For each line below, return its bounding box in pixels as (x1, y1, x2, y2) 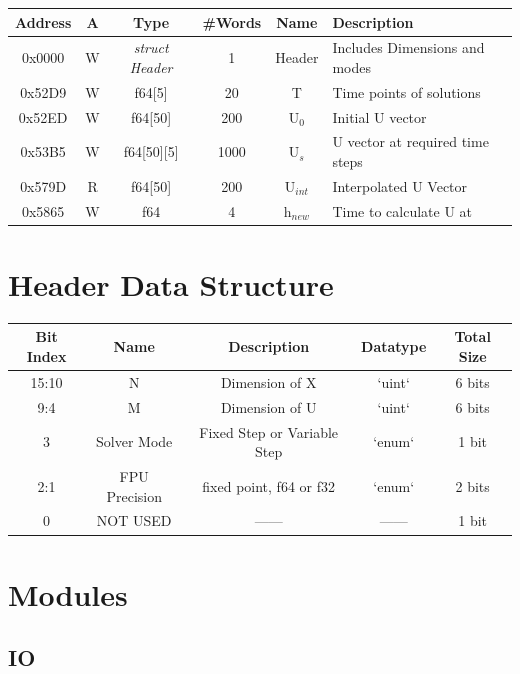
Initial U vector (332, 106, 427, 127)
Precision (106, 485, 162, 506)
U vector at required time (332, 131, 489, 152)
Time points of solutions (332, 81, 481, 102)
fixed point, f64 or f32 (202, 475, 335, 496)
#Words (202, 11, 262, 32)
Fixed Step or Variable (199, 421, 339, 442)
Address (15, 11, 72, 32)
